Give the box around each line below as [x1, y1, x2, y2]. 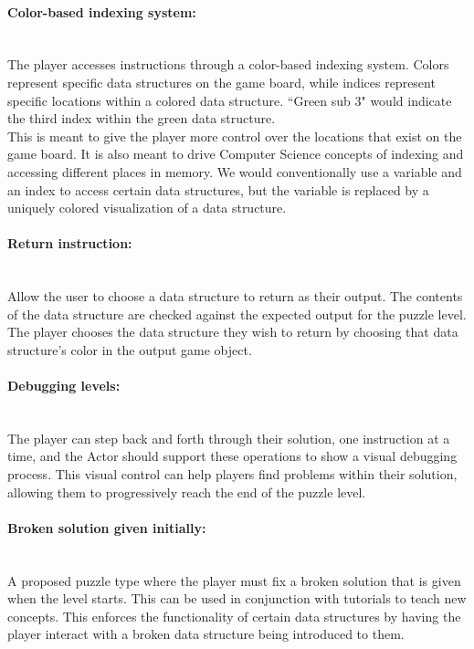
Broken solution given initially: [7, 518, 206, 537]
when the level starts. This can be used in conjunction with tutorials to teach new [7, 589, 467, 608]
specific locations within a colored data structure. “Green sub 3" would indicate [7, 90, 452, 110]
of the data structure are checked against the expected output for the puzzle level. [7, 304, 467, 323]
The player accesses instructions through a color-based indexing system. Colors [7, 55, 449, 74]
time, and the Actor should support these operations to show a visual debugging [7, 446, 458, 466]
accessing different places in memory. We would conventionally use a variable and [7, 162, 462, 181]
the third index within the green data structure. [7, 109, 276, 128]
